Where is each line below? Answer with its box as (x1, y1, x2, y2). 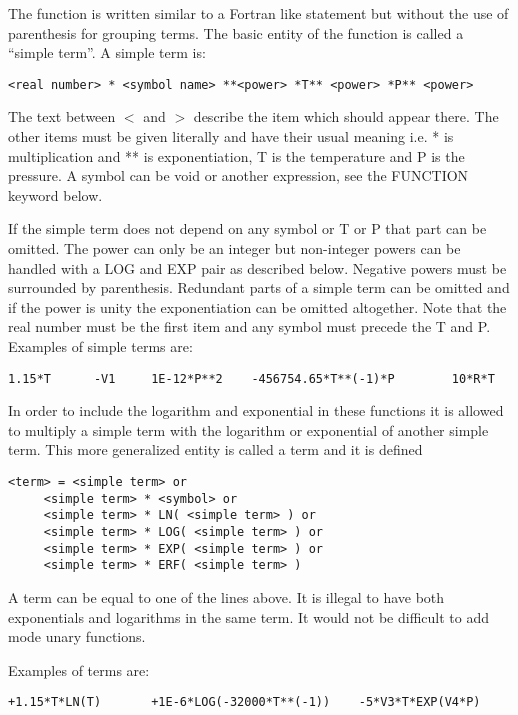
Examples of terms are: (8, 659, 150, 680)
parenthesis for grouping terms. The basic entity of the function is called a (8, 22, 464, 43)
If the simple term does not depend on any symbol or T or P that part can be (8, 218, 487, 239)
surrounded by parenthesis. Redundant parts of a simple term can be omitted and (8, 277, 510, 298)
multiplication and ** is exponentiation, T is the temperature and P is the (8, 145, 465, 166)
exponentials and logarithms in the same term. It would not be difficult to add (8, 606, 489, 627)
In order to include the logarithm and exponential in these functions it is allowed (8, 400, 504, 421)
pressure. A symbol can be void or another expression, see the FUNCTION (8, 165, 469, 186)
